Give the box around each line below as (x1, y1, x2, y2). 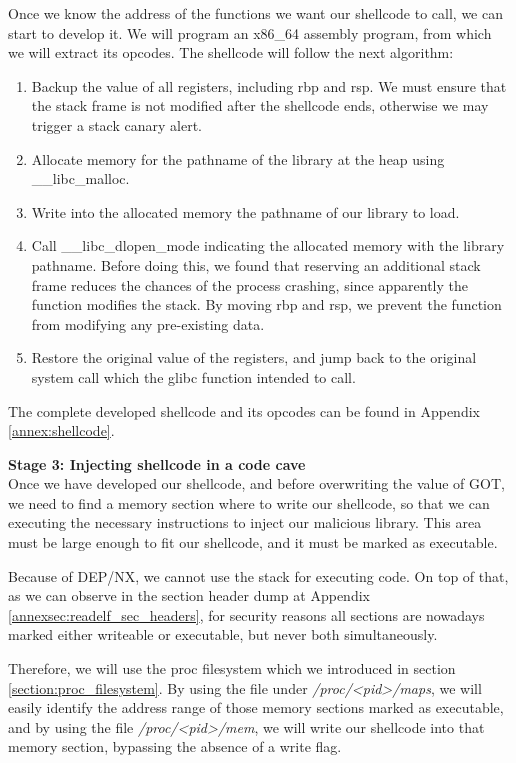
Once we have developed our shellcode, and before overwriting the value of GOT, (8, 473, 505, 494)
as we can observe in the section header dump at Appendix (8, 585, 370, 606)
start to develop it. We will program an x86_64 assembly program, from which (8, 22, 492, 43)
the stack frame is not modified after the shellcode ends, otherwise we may (31, 95, 489, 116)
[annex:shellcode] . (8, 420, 115, 441)
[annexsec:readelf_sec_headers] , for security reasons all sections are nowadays (8, 604, 485, 625)
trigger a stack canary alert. (31, 114, 202, 135)
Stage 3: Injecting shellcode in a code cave (8, 453, 306, 474)
